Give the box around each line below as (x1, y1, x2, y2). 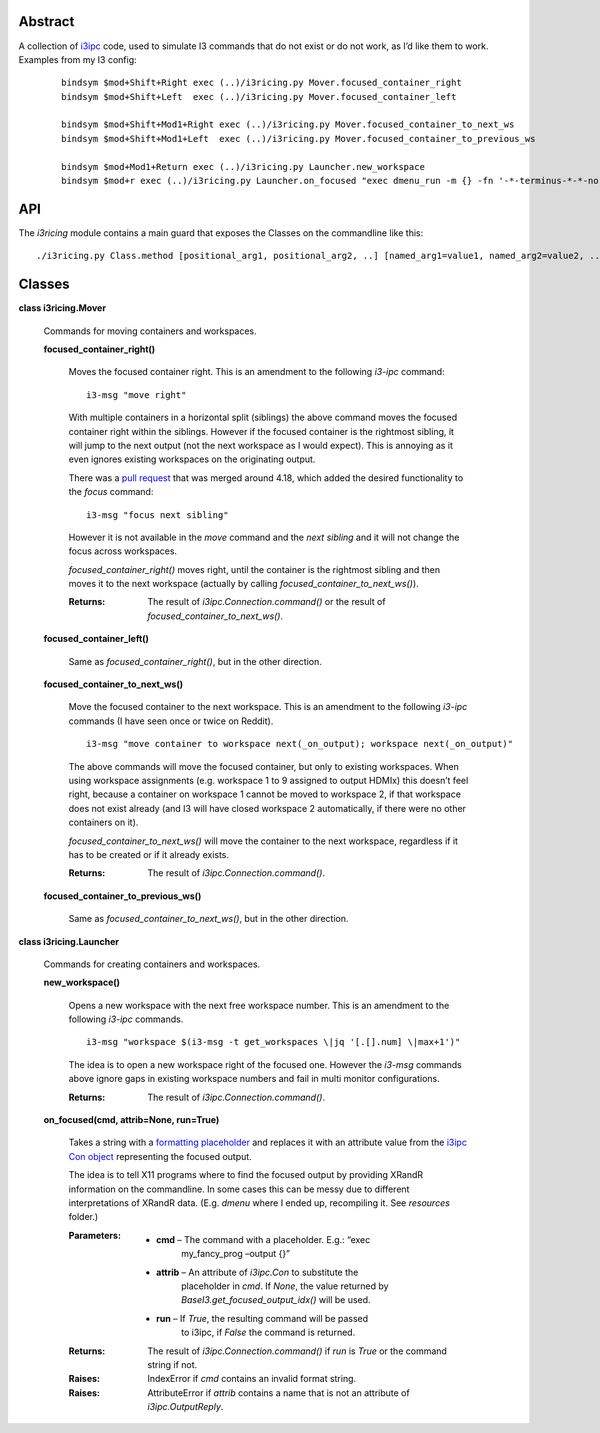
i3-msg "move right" (86, 389, 187, 400)
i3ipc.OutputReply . (147, 1401, 224, 1413)
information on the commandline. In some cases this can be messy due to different (68, 1183, 410, 1195)
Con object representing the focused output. (68, 1150, 252, 1162)
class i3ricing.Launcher (18, 935, 120, 947)
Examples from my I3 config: (18, 53, 137, 65)
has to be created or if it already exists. (68, 848, 230, 860)
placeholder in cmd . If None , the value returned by (181, 1280, 389, 1292)
